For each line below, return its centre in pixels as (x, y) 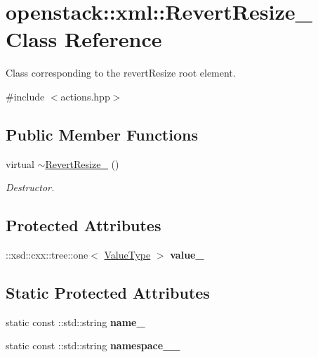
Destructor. (30, 187)
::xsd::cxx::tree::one (47, 255)
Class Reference (84, 39)
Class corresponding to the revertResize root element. (121, 73)
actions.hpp (85, 96)
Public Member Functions (102, 134)
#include (25, 96)
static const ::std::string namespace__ (93, 345)
